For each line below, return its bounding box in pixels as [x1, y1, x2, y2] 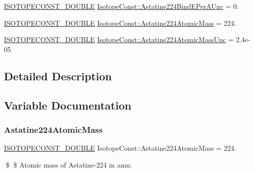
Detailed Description [4, 68, 112, 83]
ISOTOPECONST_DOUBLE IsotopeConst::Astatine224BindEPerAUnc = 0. [4, 1, 239, 11]
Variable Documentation [4, 97, 131, 113]
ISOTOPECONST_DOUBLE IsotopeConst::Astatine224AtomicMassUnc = [4, 34, 234, 45]
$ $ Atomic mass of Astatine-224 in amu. [5, 159, 132, 170]
